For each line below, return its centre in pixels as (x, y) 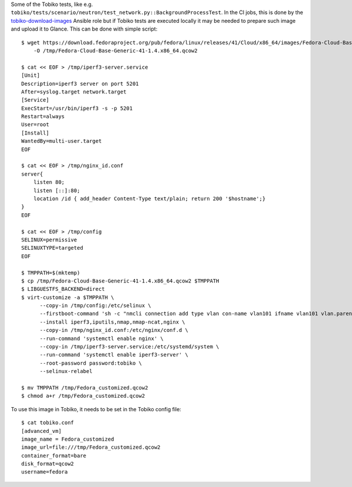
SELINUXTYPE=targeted (52, 248)
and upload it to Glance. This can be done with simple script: (84, 29)
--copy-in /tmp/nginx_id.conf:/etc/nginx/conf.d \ (114, 330)
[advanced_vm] (41, 431)
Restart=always (43, 117)
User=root (35, 125)
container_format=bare (54, 456)
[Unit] (31, 75)
